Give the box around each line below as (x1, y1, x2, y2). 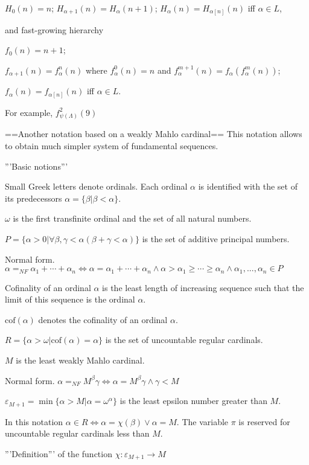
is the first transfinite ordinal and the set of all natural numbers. (13, 212, 252, 225)
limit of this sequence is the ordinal (5, 293, 135, 306)
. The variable (176, 415, 229, 428)
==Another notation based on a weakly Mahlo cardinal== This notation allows (5, 127, 302, 140)
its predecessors (5, 191, 62, 204)
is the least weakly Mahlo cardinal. (16, 353, 145, 366)
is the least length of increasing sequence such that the (102, 281, 304, 293)
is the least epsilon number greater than (119, 394, 267, 407)
